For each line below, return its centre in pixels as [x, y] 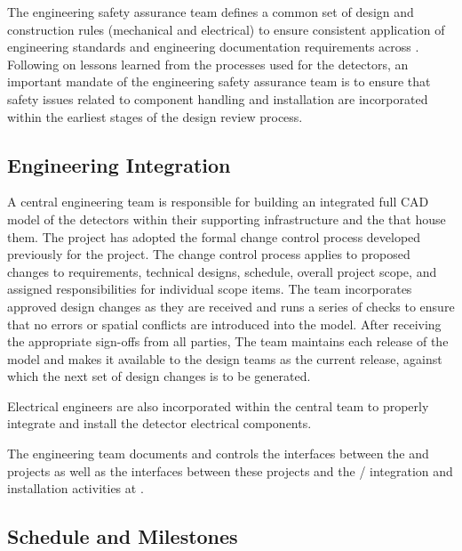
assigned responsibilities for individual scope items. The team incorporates [210, 289]
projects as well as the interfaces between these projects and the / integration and [230, 470]
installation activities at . [76, 488]
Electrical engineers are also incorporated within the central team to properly [218, 405]
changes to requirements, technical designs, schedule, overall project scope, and [222, 271]
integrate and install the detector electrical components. [159, 423]
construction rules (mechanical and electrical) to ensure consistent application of [226, 29]
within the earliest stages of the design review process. [155, 116]
